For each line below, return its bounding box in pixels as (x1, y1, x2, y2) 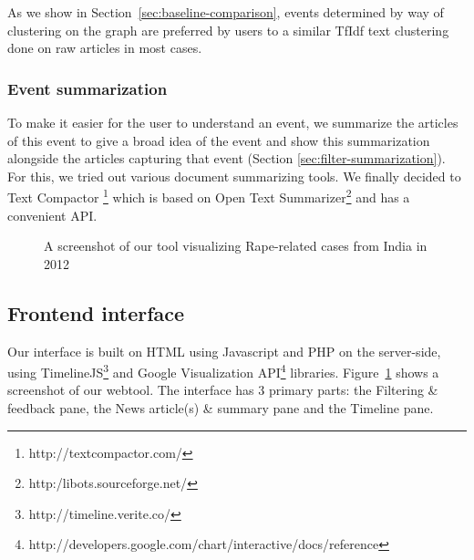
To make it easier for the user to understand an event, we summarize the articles (7, 113, 459, 131)
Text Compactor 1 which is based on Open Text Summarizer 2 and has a (7, 185, 410, 207)
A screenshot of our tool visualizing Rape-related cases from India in (44, 236, 428, 255)
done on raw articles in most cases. (7, 38, 202, 57)
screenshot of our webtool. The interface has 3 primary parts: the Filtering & (7, 380, 438, 399)
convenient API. (7, 205, 98, 224)
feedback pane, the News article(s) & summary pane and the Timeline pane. (7, 399, 434, 418)
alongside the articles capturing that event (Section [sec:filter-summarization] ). (7, 149, 446, 168)
